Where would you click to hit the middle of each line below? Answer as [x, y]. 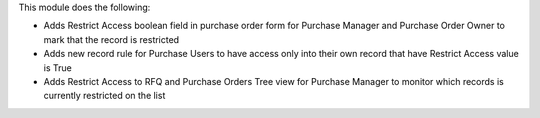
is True [57, 67]
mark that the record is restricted [111, 39]
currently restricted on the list [104, 96]
